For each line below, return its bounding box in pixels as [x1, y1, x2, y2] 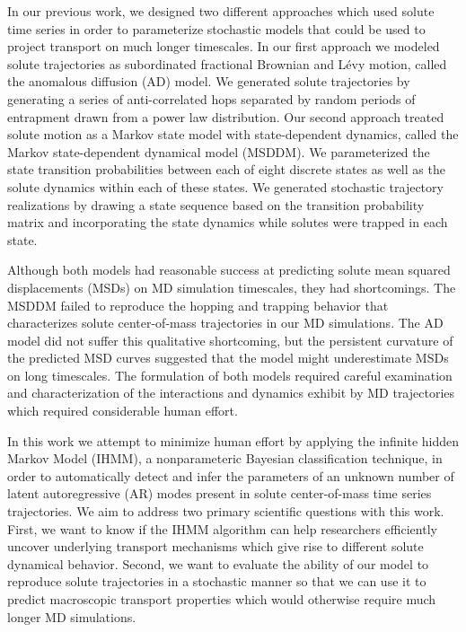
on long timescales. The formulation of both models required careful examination [7, 365, 453, 384]
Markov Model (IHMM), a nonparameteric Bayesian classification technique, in [7, 449, 443, 468]
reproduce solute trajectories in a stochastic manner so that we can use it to [7, 572, 426, 591]
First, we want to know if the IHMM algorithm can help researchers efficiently [7, 519, 437, 538]
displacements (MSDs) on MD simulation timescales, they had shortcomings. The [7, 277, 456, 296]
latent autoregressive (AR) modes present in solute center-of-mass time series [7, 484, 432, 503]
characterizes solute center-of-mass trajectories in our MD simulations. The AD [7, 313, 444, 332]
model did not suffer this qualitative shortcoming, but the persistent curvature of [7, 330, 453, 349]
